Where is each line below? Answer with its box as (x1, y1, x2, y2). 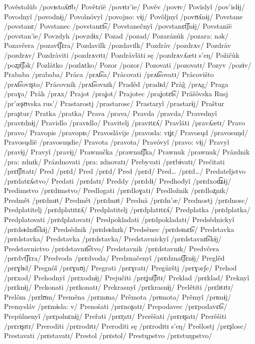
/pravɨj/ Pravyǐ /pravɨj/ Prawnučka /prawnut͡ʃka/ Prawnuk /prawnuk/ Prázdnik (4, 146, 250, 156)
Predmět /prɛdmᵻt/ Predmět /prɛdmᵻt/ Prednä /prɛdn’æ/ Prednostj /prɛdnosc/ (4, 194, 249, 205)
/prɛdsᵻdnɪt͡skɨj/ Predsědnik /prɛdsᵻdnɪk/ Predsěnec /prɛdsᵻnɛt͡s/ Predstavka (4, 224, 234, 234)
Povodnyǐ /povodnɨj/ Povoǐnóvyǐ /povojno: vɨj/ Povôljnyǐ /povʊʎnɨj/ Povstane (4, 11, 243, 21)
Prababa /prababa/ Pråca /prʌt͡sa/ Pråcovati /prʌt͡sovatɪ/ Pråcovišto (4, 69, 214, 79)
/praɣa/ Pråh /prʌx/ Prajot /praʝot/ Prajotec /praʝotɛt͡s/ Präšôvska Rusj (4, 88, 228, 99)
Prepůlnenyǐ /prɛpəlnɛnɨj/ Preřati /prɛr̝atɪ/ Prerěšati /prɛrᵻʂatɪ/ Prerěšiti (4, 311, 227, 321)
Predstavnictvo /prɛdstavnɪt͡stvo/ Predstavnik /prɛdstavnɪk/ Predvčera (4, 243, 219, 253)
